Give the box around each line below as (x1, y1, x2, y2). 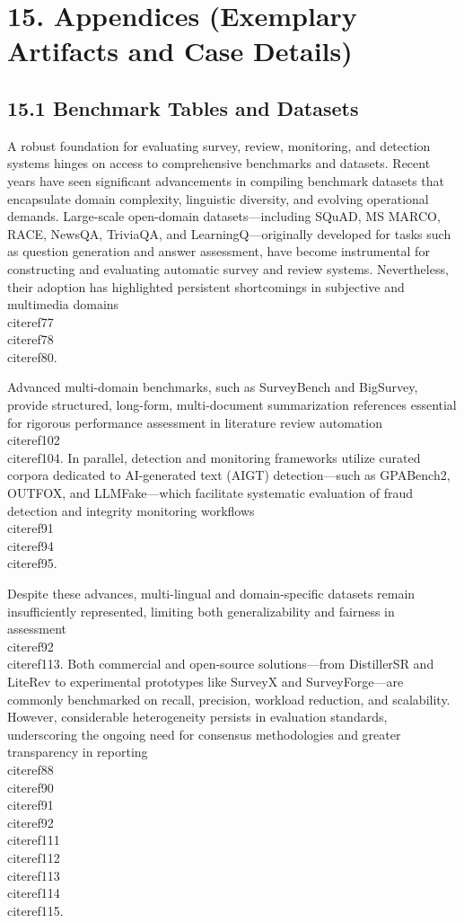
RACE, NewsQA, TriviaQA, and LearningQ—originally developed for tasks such (7, 224, 451, 243)
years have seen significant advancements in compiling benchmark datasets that (7, 171, 445, 190)
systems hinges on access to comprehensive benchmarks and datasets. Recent (7, 154, 431, 173)
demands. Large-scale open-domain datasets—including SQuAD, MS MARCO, (7, 207, 441, 226)
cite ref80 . (7, 347, 57, 366)
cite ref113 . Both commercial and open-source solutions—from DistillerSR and (7, 654, 434, 673)
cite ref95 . (7, 554, 57, 572)
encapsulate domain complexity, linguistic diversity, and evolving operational (7, 189, 429, 208)
